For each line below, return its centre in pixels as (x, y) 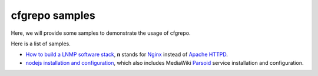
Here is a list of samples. (41, 44)
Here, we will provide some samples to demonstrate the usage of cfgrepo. (101, 33)
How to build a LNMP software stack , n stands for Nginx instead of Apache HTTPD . (127, 54)
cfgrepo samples (53, 15)
